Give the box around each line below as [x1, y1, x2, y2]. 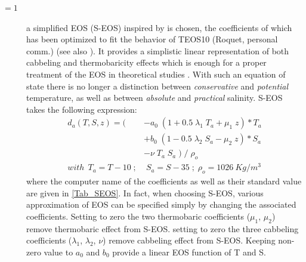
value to [44, 245, 73, 258]
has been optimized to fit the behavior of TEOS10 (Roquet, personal [26, 33, 278, 45]
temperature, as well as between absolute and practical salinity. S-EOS [26, 91, 283, 104]
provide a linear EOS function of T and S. [112, 245, 266, 258]
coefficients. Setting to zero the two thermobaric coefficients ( [26, 209, 251, 222]
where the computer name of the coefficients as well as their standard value [26, 175, 302, 187]
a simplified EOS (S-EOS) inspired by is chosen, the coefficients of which [26, 21, 292, 33]
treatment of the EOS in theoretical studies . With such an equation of [26, 67, 286, 80]
